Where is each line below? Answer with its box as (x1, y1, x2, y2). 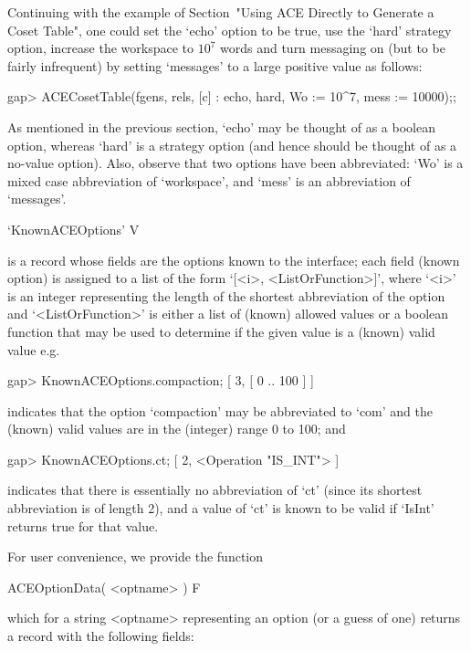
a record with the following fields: (7, 626, 194, 646)
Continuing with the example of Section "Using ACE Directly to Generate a (7, 3, 434, 21)
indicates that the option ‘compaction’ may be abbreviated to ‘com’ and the (7, 401, 434, 420)
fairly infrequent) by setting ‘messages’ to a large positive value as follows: (7, 56, 423, 75)
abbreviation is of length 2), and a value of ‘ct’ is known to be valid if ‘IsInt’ (7, 499, 434, 518)
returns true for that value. (7, 516, 159, 535)
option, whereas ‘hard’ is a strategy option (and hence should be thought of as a (7, 135, 457, 154)
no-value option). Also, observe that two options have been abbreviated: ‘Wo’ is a (7, 153, 464, 173)
